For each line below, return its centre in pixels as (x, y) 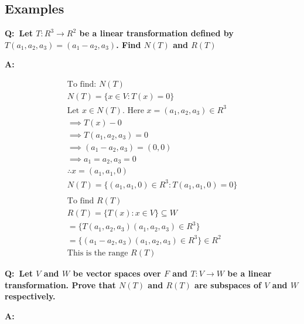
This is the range (98, 253)
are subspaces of (228, 284)
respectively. (30, 296)
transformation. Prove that (60, 284)
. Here (133, 110)
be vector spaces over (117, 273)
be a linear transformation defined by (156, 33)
